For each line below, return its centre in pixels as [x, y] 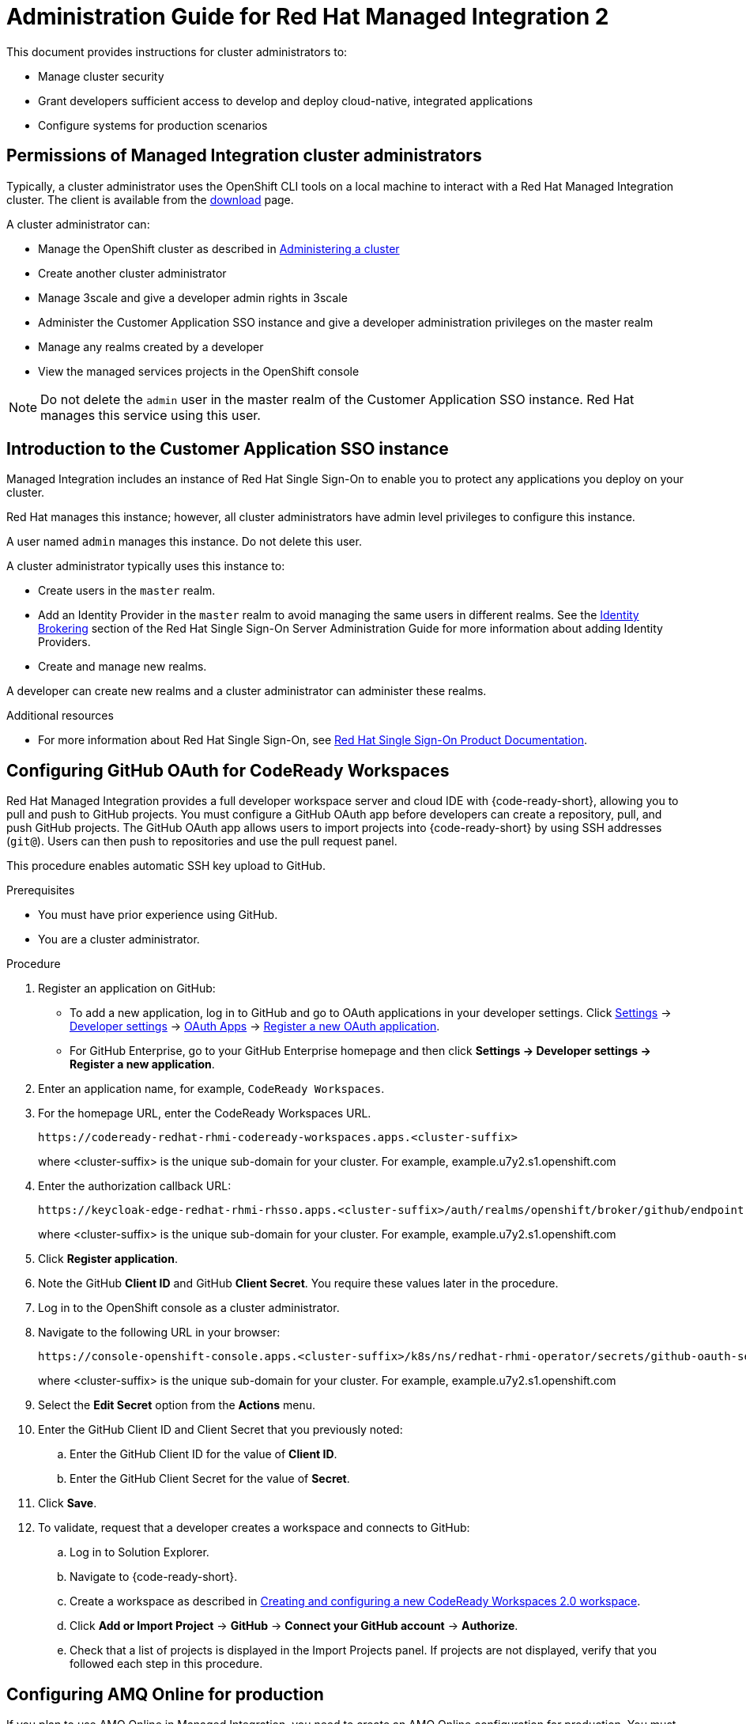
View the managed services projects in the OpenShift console [199, 371]
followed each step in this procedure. [166, 1664]
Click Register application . [108, 1259]
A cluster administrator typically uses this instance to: [146, 566]
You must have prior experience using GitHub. [158, 915]
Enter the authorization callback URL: [135, 1186]
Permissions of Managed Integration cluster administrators [244, 156]
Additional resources [60, 716]
